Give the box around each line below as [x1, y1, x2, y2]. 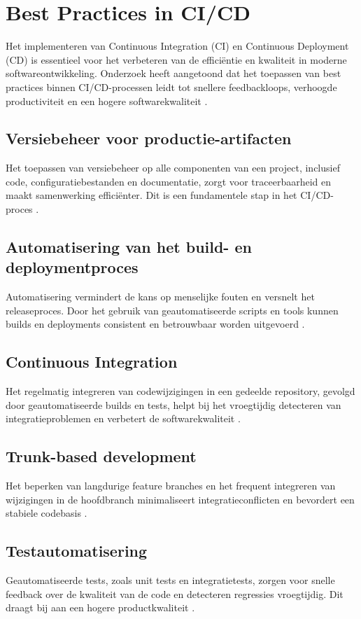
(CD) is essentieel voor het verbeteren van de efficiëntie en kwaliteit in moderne [6, 52, 347, 67]
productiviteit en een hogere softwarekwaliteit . [6, 93, 208, 108]
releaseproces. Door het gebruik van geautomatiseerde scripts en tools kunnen [6, 302, 339, 317]
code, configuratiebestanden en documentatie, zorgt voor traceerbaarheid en [6, 174, 332, 188]
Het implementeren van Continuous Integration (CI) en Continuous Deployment [6, 39, 349, 53]
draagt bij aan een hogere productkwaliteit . [6, 600, 195, 615]
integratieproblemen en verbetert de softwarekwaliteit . [6, 411, 241, 426]
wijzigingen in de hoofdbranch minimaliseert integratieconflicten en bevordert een [6, 492, 355, 506]
